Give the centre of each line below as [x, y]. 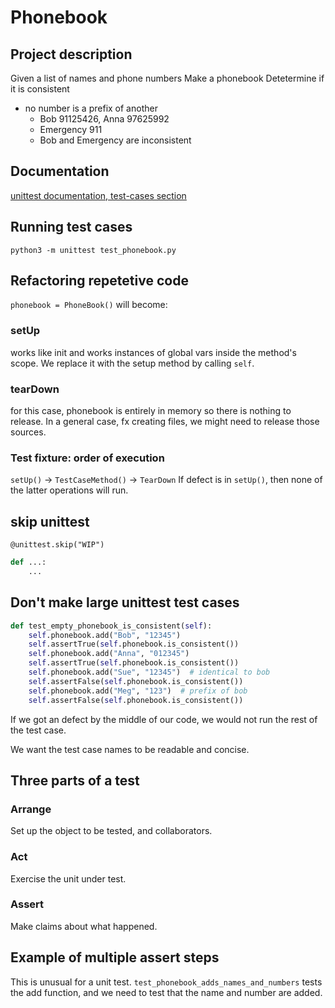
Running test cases [71, 227]
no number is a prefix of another [91, 108]
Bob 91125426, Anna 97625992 [104, 119]
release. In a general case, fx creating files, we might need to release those [165, 422]
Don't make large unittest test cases [125, 602]
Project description [71, 54]
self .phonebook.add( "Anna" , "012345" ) [109, 654]
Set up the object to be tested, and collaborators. [111, 831]
